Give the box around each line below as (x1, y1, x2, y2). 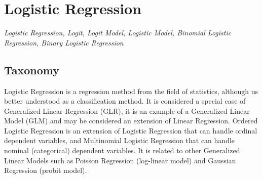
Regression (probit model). (4, 165, 87, 175)
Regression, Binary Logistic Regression (4, 37, 124, 48)
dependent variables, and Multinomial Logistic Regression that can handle (4, 135, 235, 146)
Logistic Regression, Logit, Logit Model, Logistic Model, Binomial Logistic (4, 27, 232, 38)
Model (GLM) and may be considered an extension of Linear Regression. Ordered (4, 115, 258, 126)
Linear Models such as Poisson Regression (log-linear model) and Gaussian (4, 155, 236, 165)
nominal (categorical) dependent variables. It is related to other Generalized (4, 145, 240, 156)
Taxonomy (4, 62, 60, 77)
